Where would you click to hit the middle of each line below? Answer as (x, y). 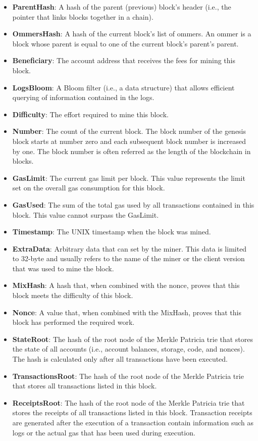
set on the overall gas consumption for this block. (89, 188)
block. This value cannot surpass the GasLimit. (86, 214)
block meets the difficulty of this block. (73, 295)
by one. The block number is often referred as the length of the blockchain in (132, 151)
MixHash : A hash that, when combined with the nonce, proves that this (126, 285)
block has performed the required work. (73, 322)
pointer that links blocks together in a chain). (83, 16)
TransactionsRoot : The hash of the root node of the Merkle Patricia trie (128, 376)
